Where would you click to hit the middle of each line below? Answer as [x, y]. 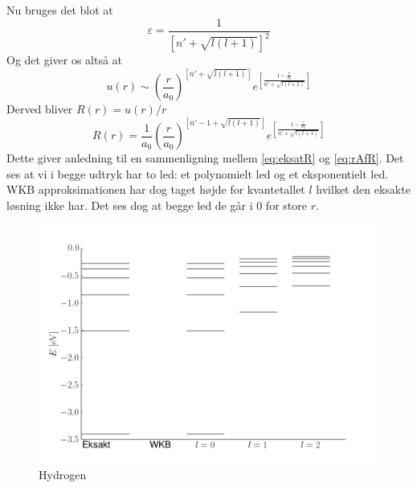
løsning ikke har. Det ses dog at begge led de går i [130, 205]
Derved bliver [40, 109]
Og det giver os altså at [65, 59]
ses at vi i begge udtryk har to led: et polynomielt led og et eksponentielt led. [198, 173]
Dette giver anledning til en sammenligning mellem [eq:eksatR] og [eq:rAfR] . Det [205, 158]
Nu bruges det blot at [60, 10]
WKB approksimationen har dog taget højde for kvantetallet [156, 189]
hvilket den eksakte [363, 189]
